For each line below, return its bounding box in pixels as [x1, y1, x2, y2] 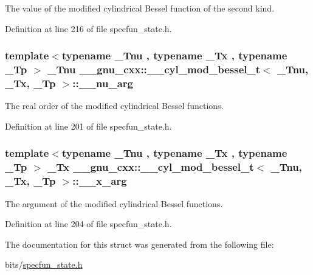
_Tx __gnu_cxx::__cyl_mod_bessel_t [47, 159, 254, 174]
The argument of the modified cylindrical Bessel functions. [5, 197, 223, 210]
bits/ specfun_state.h [5, 258, 83, 271]
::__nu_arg [72, 75, 133, 90]
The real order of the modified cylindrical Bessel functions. [5, 99, 224, 112]
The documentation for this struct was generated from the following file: [5, 237, 274, 250]
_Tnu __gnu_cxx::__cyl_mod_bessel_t [47, 62, 261, 77]
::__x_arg [72, 173, 127, 188]
